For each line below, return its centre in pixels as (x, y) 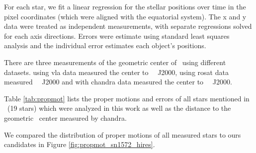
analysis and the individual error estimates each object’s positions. (105, 45)
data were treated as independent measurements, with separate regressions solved (128, 26)
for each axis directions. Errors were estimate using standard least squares (117, 36)
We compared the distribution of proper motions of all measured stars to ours (123, 134)
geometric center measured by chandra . (65, 117)
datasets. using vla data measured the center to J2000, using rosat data (116, 72)
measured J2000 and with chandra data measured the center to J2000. (118, 82)
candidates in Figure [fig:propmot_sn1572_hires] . (80, 144)
